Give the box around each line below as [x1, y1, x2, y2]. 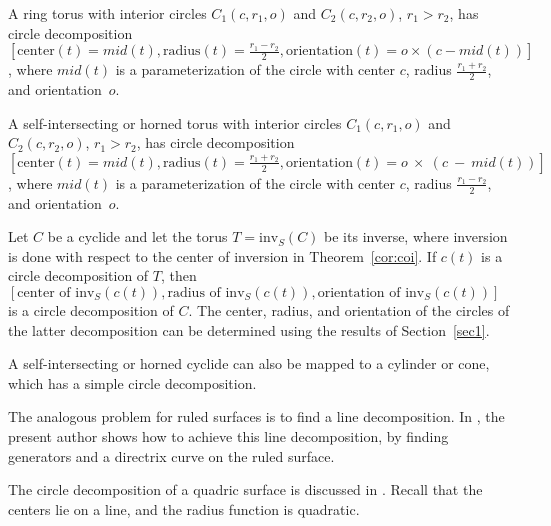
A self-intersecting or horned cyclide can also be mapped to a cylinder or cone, [8, 353, 490, 374]
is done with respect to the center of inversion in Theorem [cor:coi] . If [8, 245, 437, 266]
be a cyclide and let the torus [47, 226, 228, 247]
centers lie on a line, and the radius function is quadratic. [8, 498, 360, 519]
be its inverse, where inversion [324, 226, 508, 247]
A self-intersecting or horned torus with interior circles [8, 112, 342, 133]
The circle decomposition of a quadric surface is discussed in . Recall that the [8, 479, 483, 500]
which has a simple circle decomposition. [8, 372, 257, 393]
